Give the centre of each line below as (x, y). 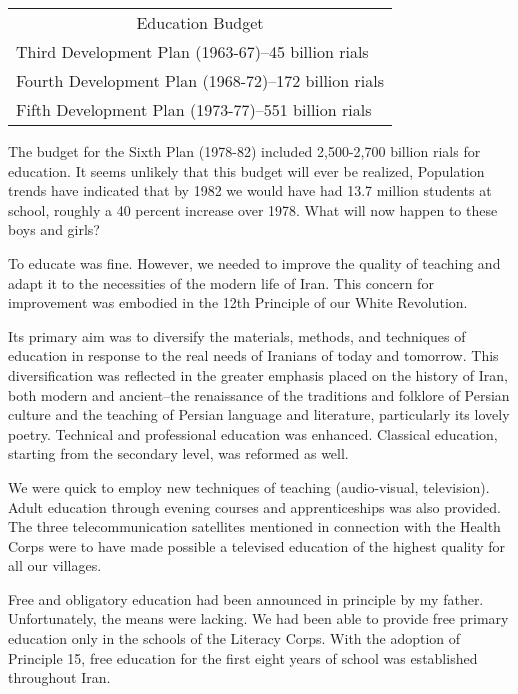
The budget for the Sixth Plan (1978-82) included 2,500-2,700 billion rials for (244, 151)
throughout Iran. (59, 677)
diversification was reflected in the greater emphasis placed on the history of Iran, (258, 374)
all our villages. (55, 565)
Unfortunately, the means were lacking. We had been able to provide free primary (258, 618)
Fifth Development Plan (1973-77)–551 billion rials (194, 109)
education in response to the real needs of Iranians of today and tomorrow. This (253, 355)
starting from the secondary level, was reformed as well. (178, 453)
